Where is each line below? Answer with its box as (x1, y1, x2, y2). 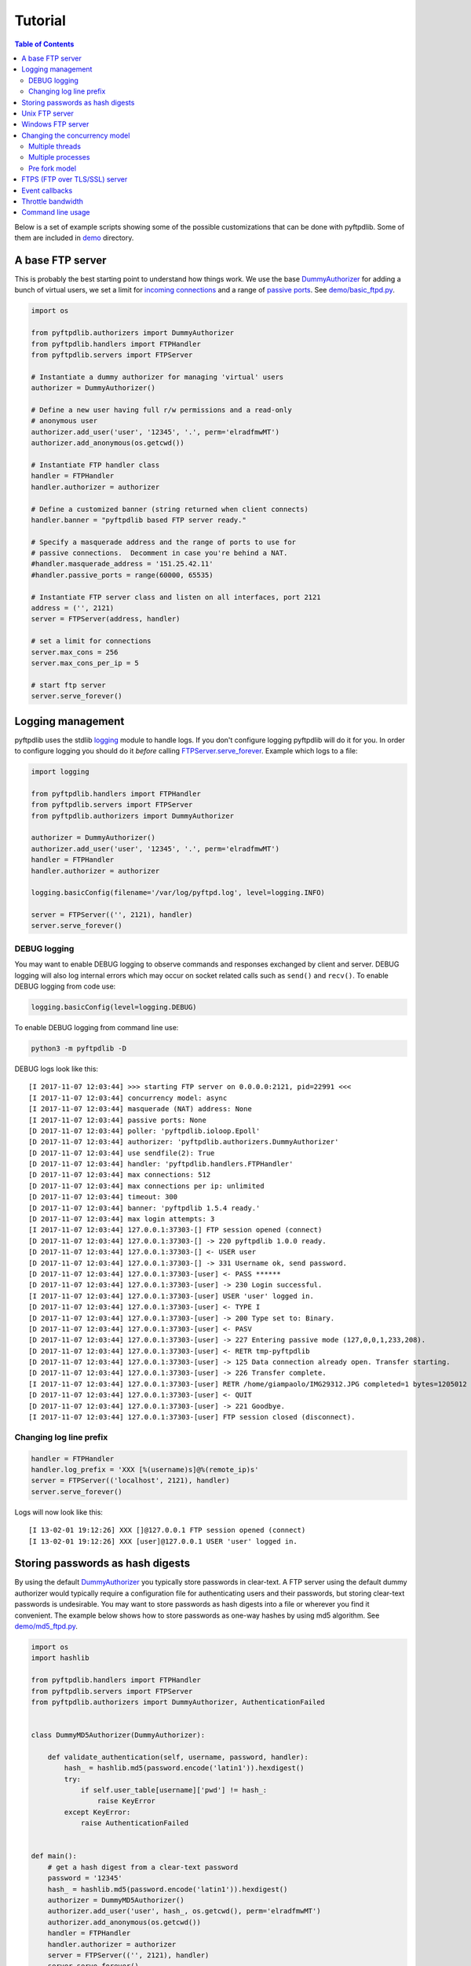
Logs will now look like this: (14, 1507, 104, 1517)
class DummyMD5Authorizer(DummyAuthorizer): (31, 1731, 206, 1740)
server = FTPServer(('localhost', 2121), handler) (31, 1476, 231, 1486)
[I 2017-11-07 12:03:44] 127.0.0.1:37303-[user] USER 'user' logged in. (28, 1291, 314, 1301)
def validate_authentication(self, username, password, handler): (47, 1752, 309, 1762)
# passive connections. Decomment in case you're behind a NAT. (31, 549, 288, 558)
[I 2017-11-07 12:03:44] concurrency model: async (28, 1093, 228, 1103)
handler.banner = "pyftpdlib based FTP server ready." (31, 515, 246, 525)
